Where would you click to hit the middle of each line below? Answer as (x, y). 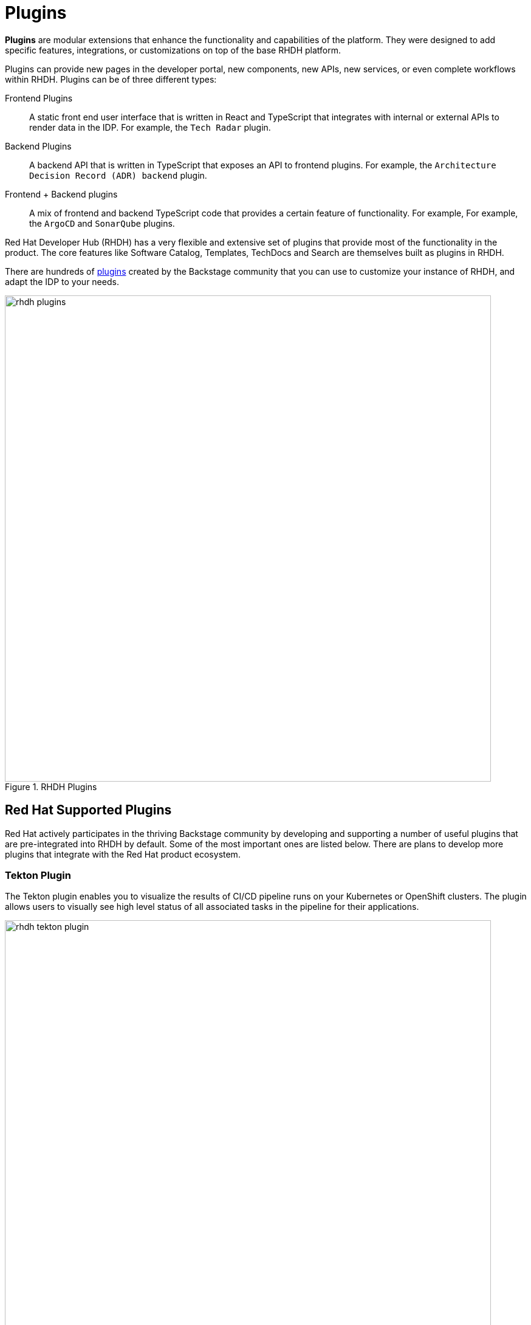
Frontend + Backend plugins (61, 194)
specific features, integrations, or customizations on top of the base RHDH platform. (173, 50)
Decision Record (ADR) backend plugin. (118, 175)
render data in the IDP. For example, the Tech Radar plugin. (150, 127)
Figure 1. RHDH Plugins (51, 786)
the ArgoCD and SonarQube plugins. (102, 223)
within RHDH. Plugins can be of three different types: (111, 79)
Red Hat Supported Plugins (88, 810)
